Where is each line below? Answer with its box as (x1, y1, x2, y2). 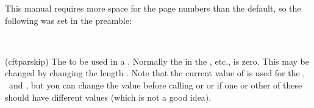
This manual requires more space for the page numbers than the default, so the (5, 2, 301, 14)
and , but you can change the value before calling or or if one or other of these (9, 78, 302, 91)
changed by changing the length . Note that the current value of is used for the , (5, 67, 305, 79)
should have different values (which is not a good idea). (5, 90, 212, 103)
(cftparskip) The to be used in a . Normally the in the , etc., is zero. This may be (5, 54, 309, 67)
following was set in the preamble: (5, 13, 132, 26)
